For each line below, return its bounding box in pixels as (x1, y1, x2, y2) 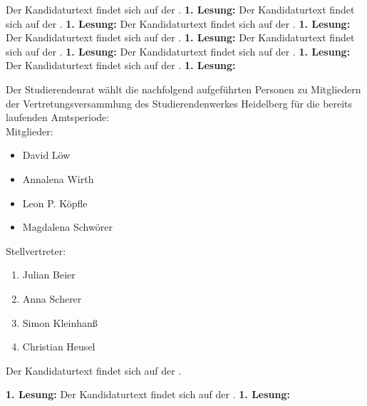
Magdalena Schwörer (22, 219, 113, 234)
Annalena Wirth (22, 171, 94, 186)
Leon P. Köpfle (22, 195, 88, 210)
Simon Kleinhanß (22, 315, 98, 330)
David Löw (22, 147, 71, 162)
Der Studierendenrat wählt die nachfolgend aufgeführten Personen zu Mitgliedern (6, 81, 361, 96)
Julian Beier (22, 267, 76, 282)
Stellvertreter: (6, 243, 66, 258)
